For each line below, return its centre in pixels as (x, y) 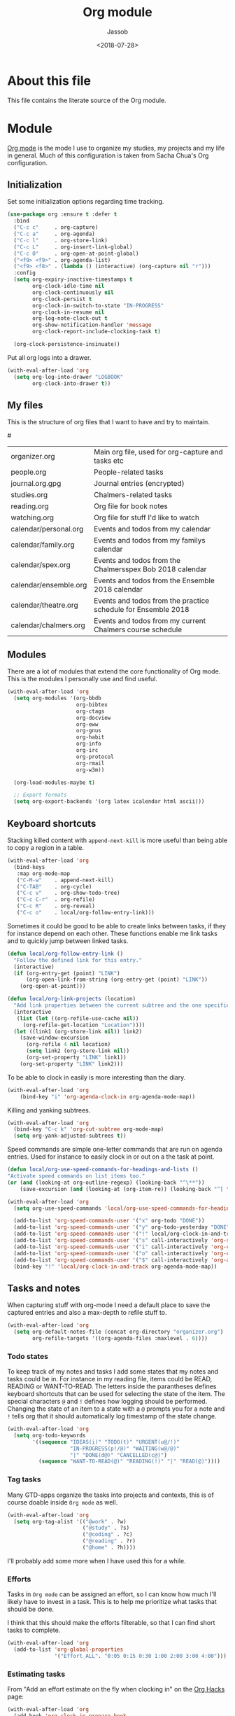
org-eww (87, 724)
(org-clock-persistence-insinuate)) (67, 344)
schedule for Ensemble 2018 (142, 610)
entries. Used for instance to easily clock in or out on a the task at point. (111, 1157)
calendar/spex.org (41, 565)
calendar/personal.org (47, 529)
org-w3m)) (90, 770)
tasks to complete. (34, 1630)
